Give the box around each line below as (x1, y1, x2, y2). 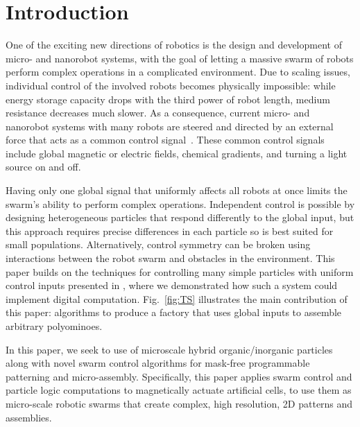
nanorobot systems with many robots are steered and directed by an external (6, 119, 334, 133)
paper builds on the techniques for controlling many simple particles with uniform (6, 264, 354, 279)
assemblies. (6, 410, 52, 424)
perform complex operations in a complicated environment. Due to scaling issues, (6, 64, 350, 79)
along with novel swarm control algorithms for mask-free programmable (6, 356, 310, 370)
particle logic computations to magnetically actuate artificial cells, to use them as (6, 383, 352, 397)
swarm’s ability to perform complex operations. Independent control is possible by (6, 196, 355, 211)
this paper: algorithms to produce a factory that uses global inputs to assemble (6, 305, 342, 320)
